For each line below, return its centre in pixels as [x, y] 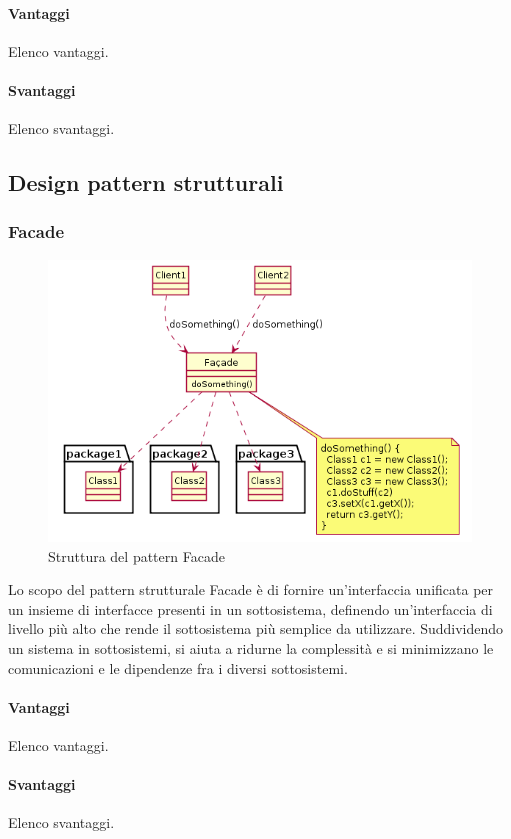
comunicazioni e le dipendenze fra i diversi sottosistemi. [178, 667]
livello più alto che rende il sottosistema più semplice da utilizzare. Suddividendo [256, 628]
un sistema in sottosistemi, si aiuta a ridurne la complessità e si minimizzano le [251, 647]
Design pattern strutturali [146, 182]
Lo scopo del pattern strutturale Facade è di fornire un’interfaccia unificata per [251, 589]
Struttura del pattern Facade [136, 555]
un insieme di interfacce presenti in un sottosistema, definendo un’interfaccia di [250, 608]
